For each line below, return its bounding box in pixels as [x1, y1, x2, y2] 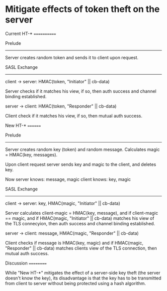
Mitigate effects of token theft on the [5, 3, 160, 15]
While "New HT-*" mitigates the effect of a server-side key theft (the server [5, 270, 161, 276]
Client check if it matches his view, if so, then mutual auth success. [5, 113, 143, 119]
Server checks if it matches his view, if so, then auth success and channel [5, 88, 157, 94]
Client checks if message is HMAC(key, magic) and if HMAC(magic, [5, 240, 144, 246]
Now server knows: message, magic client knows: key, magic [5, 176, 131, 182]
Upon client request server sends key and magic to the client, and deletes [5, 161, 157, 167]
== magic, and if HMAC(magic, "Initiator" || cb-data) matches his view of [5, 215, 155, 221]
